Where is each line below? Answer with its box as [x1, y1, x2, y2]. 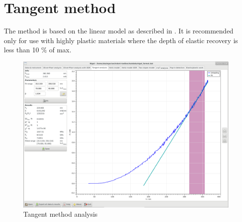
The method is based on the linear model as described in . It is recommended [4, 26, 234, 36]
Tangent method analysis [23, 209, 98, 219]
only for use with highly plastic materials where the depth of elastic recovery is [4, 35, 238, 45]
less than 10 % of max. [4, 45, 72, 55]
